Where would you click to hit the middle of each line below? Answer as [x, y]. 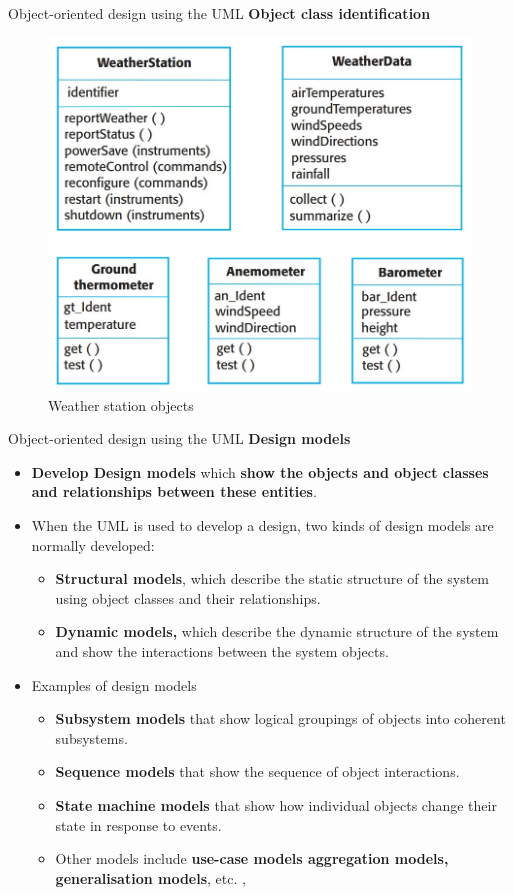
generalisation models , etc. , [150, 877]
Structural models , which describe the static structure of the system [272, 578]
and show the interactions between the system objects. [222, 651]
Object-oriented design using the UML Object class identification [219, 13]
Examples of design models [114, 684]
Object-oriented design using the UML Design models [179, 438]
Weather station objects [121, 404]
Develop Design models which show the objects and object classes [260, 471]
